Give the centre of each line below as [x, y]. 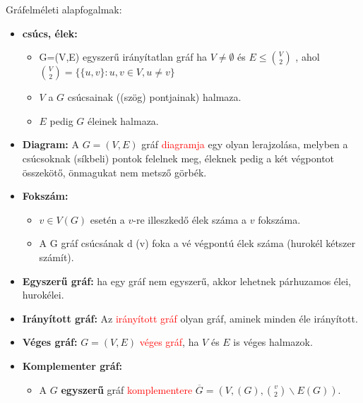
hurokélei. [43, 295]
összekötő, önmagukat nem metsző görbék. [114, 172]
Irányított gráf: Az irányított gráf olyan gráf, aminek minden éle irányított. [190, 318]
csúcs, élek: [50, 33]
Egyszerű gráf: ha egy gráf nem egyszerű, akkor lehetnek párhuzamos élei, [186, 281]
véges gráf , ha [169, 342]
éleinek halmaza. [123, 120]
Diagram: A [50, 144]
